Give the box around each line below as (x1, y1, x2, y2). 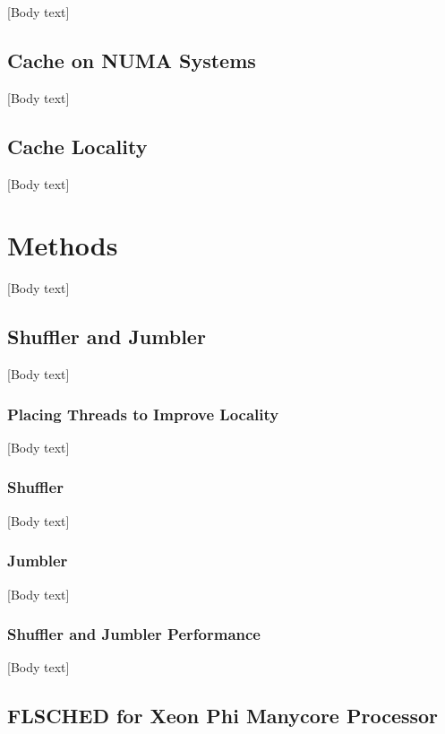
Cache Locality (7, 132, 148, 160)
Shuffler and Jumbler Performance (7, 623, 261, 645)
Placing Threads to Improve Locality (7, 402, 279, 425)
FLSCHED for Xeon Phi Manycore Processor (7, 702, 439, 730)
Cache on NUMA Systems (7, 46, 256, 73)
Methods (7, 227, 118, 263)
